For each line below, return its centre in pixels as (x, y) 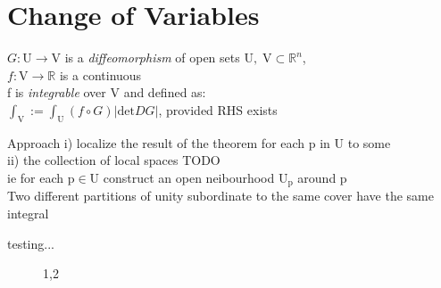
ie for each (36, 177)
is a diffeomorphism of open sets (152, 58)
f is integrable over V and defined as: (107, 92)
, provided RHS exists (218, 109)
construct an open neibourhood (189, 177)
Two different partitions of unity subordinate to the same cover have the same (220, 196)
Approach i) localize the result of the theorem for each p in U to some (199, 142)
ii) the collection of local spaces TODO (114, 160)
